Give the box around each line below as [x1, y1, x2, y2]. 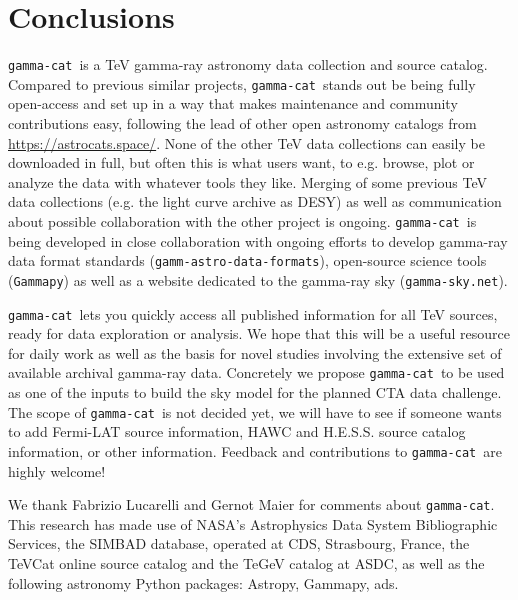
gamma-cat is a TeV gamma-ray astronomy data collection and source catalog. [8, 54, 488, 75]
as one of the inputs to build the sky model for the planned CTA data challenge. [8, 382, 502, 403]
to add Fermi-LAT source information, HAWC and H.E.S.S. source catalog [8, 421, 466, 442]
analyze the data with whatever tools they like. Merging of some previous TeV [8, 171, 488, 192]
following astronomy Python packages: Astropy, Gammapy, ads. [8, 572, 399, 593]
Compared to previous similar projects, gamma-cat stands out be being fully [8, 73, 476, 94]
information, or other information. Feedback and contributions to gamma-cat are [8, 440, 502, 461]
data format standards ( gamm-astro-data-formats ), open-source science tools [8, 250, 487, 271]
